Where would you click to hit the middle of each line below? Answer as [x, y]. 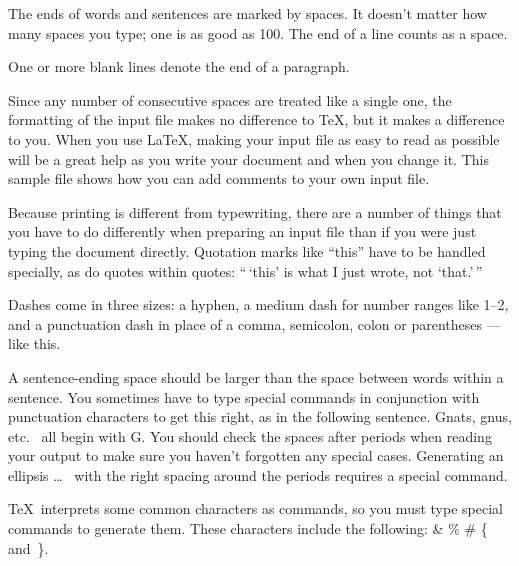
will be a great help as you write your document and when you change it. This [248, 158]
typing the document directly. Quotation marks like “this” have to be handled [247, 250]
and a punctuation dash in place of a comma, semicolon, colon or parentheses [245, 323]
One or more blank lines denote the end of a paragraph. [179, 66]
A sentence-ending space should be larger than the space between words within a [256, 376]
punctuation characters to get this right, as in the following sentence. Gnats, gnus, [260, 416]
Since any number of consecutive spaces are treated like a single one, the [230, 99]
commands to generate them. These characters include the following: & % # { [248, 528]
